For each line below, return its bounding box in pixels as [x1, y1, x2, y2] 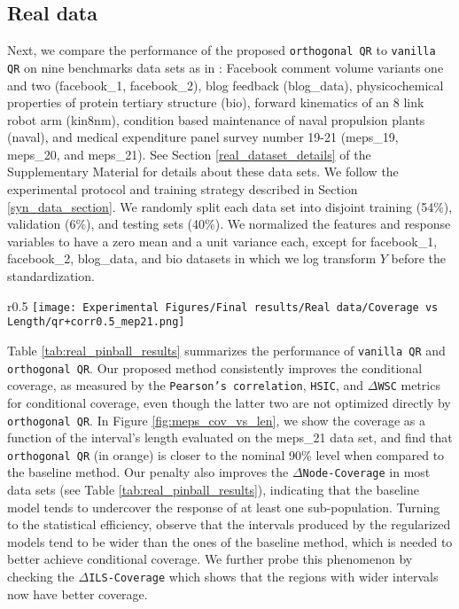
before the [391, 249, 447, 268]
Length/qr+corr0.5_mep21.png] [7, 316, 185, 329]
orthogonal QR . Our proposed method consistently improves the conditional [7, 358, 423, 377]
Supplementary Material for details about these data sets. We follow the [7, 162, 399, 181]
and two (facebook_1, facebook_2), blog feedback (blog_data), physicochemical [7, 75, 444, 94]
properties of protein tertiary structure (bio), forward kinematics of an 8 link [7, 93, 424, 112]
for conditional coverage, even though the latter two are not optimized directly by [7, 393, 451, 411]
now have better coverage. [7, 584, 148, 603]
